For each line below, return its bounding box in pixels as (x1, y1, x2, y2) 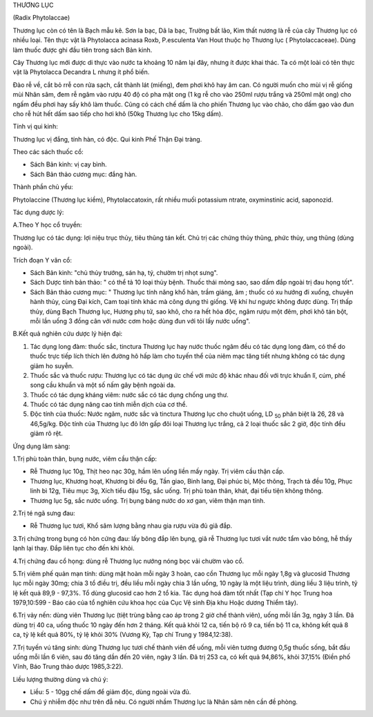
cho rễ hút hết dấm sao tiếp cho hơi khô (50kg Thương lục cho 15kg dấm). (12, 109, 224, 117)
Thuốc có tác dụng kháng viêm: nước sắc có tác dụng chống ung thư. (30, 390, 229, 399)
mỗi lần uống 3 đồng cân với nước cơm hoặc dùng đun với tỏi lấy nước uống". (30, 316, 251, 325)
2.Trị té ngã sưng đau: (12, 508, 75, 517)
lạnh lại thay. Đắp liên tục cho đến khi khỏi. (12, 544, 135, 553)
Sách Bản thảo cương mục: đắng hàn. (30, 170, 137, 178)
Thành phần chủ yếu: (12, 183, 74, 191)
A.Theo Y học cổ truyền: (12, 221, 82, 229)
